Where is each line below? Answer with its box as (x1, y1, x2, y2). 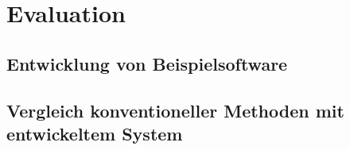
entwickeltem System (6, 121, 183, 145)
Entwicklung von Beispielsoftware (6, 51, 288, 75)
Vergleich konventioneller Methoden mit (6, 98, 344, 122)
